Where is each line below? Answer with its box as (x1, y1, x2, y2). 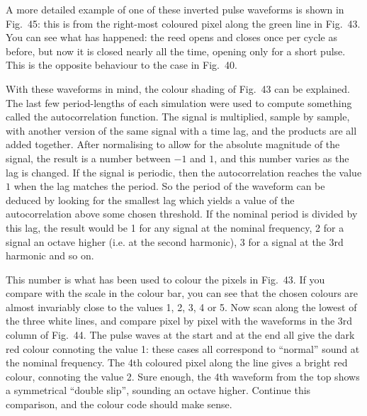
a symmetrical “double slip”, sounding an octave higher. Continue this (6, 383, 311, 398)
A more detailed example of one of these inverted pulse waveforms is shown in (6, 2, 344, 16)
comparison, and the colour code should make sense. (6, 397, 232, 412)
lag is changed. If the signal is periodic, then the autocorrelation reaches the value (6, 164, 362, 179)
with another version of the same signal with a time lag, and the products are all (6, 123, 357, 137)
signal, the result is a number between (6, 150, 171, 165)
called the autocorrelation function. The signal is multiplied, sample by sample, (6, 109, 350, 124)
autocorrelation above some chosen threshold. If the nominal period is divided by (6, 206, 358, 221)
